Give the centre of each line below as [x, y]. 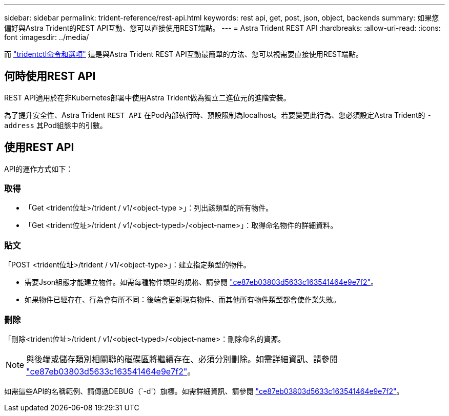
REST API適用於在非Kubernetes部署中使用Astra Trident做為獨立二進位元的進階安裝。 [147, 97]
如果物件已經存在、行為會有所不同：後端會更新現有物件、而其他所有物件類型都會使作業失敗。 [182, 300]
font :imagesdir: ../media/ [47, 37]
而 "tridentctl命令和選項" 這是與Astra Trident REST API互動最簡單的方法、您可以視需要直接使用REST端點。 [184, 54]
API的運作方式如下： [39, 169]
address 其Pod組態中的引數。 [56, 125]
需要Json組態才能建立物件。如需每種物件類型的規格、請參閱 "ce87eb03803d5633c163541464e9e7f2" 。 [201, 282]
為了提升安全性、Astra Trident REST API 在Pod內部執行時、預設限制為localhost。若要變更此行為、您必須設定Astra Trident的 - [218, 115]
